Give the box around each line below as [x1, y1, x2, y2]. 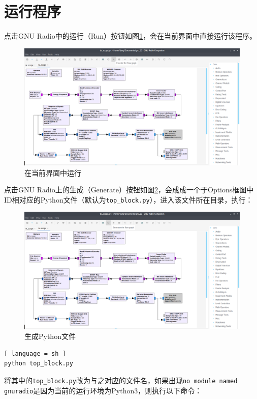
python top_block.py [4, 360, 74, 367]
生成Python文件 [24, 331, 76, 341]
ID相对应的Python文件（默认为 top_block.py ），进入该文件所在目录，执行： [4, 194, 253, 205]
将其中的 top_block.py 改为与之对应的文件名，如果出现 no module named [4, 375, 238, 385]
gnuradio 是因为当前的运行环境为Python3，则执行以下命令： [4, 385, 202, 395]
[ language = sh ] [4, 350, 66, 357]
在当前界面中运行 [24, 167, 81, 178]
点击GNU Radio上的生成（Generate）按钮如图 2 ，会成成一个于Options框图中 [4, 184, 254, 195]
